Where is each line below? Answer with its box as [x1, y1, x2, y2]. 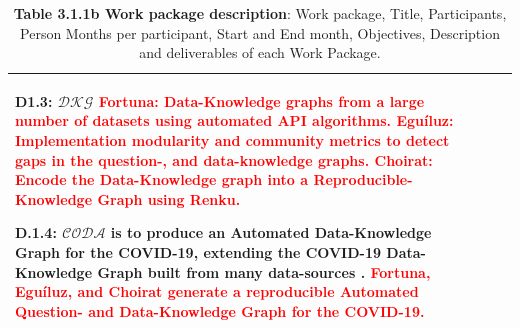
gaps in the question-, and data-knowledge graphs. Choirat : [15, 149, 433, 170]
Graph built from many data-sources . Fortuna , [97, 261, 431, 282]
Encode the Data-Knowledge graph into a [15, 169, 309, 190]
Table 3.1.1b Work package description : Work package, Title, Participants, [13, 3, 507, 23]
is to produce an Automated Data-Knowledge [110, 222, 432, 243]
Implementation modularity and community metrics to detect [15, 129, 450, 150]
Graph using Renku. [97, 188, 241, 209]
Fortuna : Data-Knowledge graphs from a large [98, 90, 425, 111]
